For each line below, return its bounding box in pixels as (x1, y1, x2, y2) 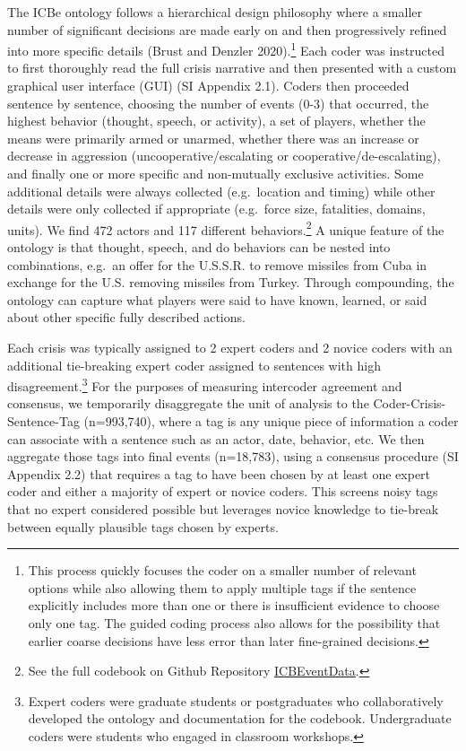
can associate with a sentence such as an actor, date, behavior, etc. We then (7, 429, 425, 448)
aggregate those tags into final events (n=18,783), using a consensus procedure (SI (7, 447, 459, 466)
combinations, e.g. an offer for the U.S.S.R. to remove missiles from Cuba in (7, 255, 427, 274)
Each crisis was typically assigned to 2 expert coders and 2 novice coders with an (7, 338, 453, 356)
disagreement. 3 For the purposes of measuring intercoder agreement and (7, 374, 402, 395)
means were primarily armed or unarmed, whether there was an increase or (7, 128, 419, 147)
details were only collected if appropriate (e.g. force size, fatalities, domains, (7, 199, 426, 218)
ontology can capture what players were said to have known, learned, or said (7, 290, 427, 309)
